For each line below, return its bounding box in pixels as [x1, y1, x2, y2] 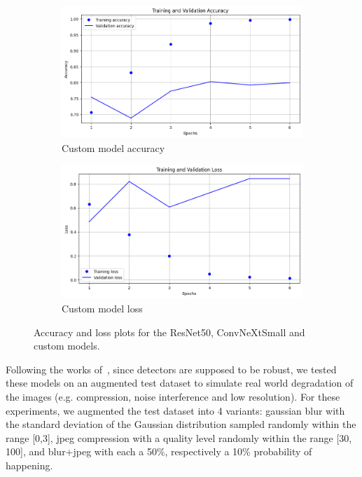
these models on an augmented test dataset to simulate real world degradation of [6, 375, 354, 390]
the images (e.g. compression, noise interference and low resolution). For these [6, 389, 340, 403]
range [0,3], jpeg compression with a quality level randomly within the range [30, [6, 430, 352, 445]
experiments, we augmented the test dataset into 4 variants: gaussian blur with [6, 403, 345, 417]
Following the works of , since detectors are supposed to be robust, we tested [6, 361, 337, 376]
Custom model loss [62, 300, 143, 315]
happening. [6, 457, 53, 472]
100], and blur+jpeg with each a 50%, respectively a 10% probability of [6, 444, 312, 459]
